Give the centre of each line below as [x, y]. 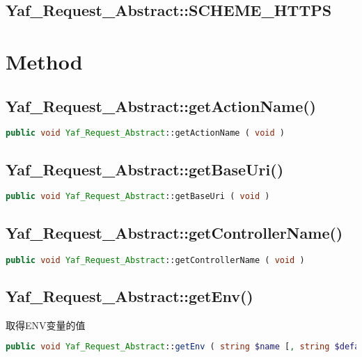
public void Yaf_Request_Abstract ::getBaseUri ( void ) [138, 197]
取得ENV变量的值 [46, 325]
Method [44, 61]
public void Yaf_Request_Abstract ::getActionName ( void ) [145, 133]
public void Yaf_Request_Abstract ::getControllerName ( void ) [155, 260]
